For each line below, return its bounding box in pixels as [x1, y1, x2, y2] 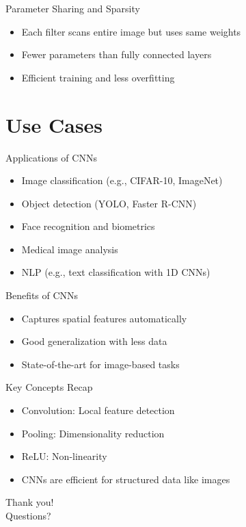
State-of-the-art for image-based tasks [21, 357, 180, 371]
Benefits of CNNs [5, 288, 79, 303]
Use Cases [5, 110, 103, 138]
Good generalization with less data [21, 334, 167, 348]
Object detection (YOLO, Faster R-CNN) [21, 196, 197, 210]
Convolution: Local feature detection [21, 403, 175, 417]
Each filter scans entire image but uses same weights [21, 24, 241, 38]
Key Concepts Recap [5, 380, 93, 394]
